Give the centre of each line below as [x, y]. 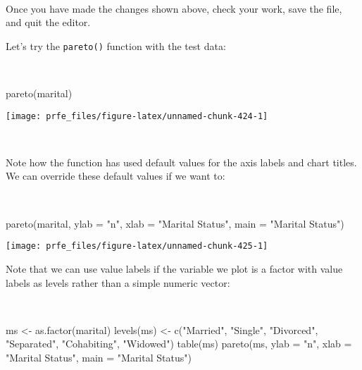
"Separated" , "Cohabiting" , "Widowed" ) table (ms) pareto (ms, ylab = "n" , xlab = [179, 344]
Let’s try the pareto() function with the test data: [116, 45]
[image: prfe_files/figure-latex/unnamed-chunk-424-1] [137, 116]
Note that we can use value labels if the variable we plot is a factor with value [174, 268]
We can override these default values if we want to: [116, 176]
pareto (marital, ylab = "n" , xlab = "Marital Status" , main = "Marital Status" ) [175, 223]
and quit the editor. [48, 22]
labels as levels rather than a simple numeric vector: [118, 282]
